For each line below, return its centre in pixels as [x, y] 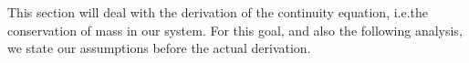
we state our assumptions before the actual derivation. [159, 48]
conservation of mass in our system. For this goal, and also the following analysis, [235, 30]
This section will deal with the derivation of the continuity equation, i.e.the [218, 12]
